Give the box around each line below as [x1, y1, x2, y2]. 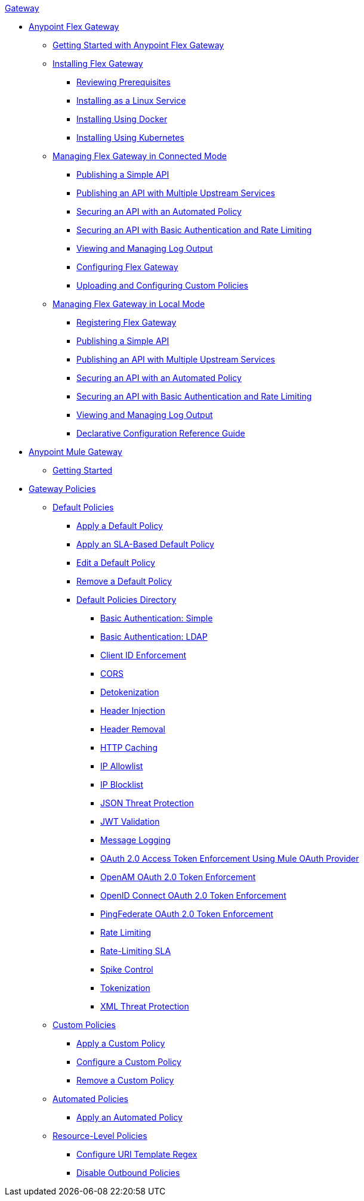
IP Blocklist [100, 779, 144, 790]
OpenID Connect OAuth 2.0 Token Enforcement [100, 890, 286, 900]
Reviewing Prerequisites [76, 77, 171, 87]
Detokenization [100, 687, 159, 697]
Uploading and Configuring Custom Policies [76, 280, 249, 290]
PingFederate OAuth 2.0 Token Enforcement [100, 909, 273, 919]
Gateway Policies [29, 484, 96, 494]
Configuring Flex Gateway [76, 262, 178, 272]
